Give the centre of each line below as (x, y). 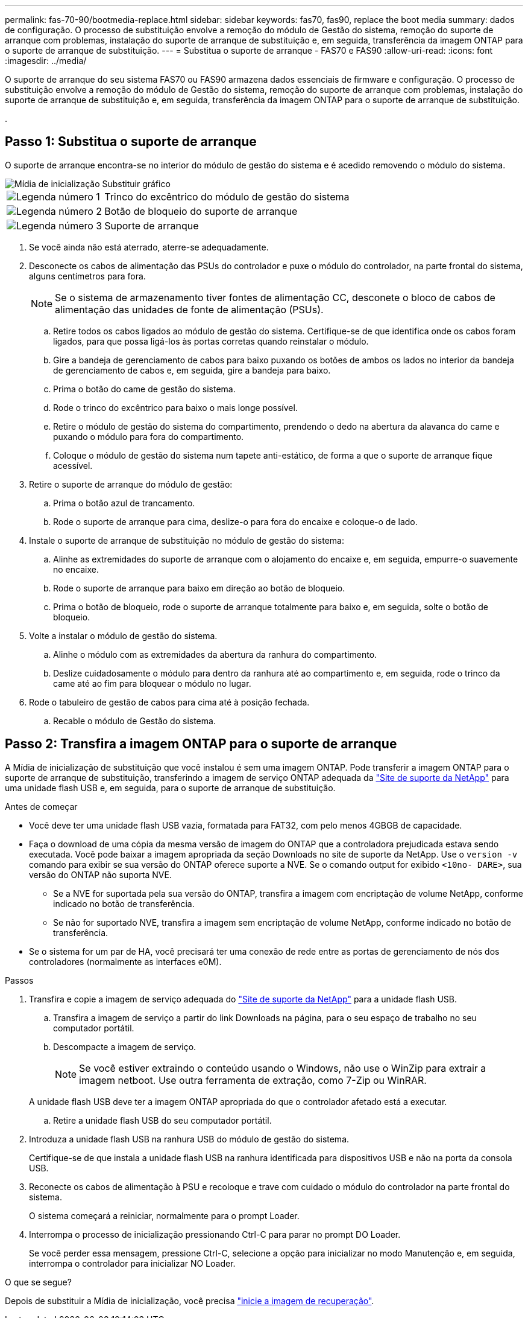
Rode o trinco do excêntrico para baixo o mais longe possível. (175, 407)
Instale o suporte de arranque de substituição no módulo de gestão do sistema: (187, 540)
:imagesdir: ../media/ (46, 61)
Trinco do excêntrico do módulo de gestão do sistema (227, 196)
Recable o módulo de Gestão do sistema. (134, 721)
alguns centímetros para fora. (87, 276)
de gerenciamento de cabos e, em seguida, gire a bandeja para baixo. (192, 370)
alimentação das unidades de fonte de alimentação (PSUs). (189, 309)
